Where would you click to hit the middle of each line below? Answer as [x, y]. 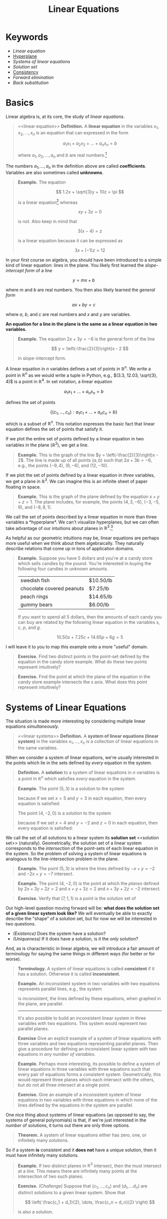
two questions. [21, 923]
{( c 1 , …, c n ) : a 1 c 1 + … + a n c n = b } [84, 412]
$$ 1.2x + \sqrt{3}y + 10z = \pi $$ [90, 192]
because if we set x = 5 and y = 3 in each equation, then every [82, 798]
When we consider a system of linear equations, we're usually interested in [82, 758]
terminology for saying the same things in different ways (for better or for [80, 953]
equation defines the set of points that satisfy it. [55, 429]
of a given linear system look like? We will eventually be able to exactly [79, 913]
